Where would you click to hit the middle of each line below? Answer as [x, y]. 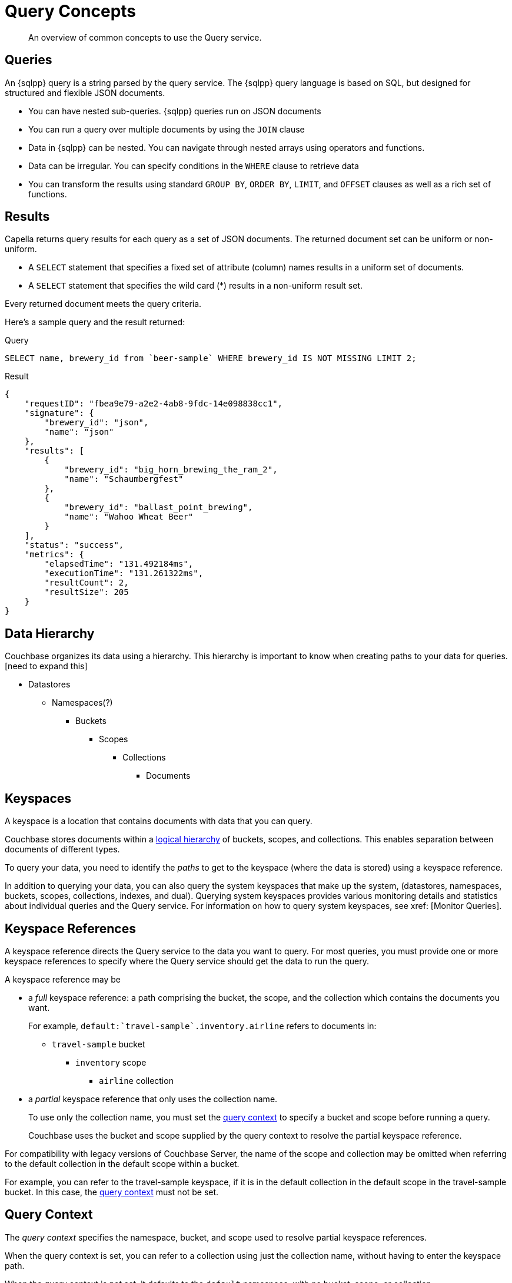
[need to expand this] [46, 666]
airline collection [136, 1080]
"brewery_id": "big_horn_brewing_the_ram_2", [171, 470]
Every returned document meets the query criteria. [103, 304]
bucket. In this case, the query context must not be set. [112, 1192]
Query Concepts [71, 11]
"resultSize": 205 [87, 592]
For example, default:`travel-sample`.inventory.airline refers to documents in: [202, 1026]
